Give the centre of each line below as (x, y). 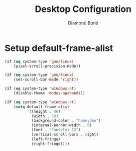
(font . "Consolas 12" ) (56, 130)
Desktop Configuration (83, 9)
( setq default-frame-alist (42, 107)
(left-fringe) (46, 139)
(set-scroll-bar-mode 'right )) (46, 80)
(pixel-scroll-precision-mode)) (47, 66)
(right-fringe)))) (50, 144)
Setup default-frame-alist (59, 48)
